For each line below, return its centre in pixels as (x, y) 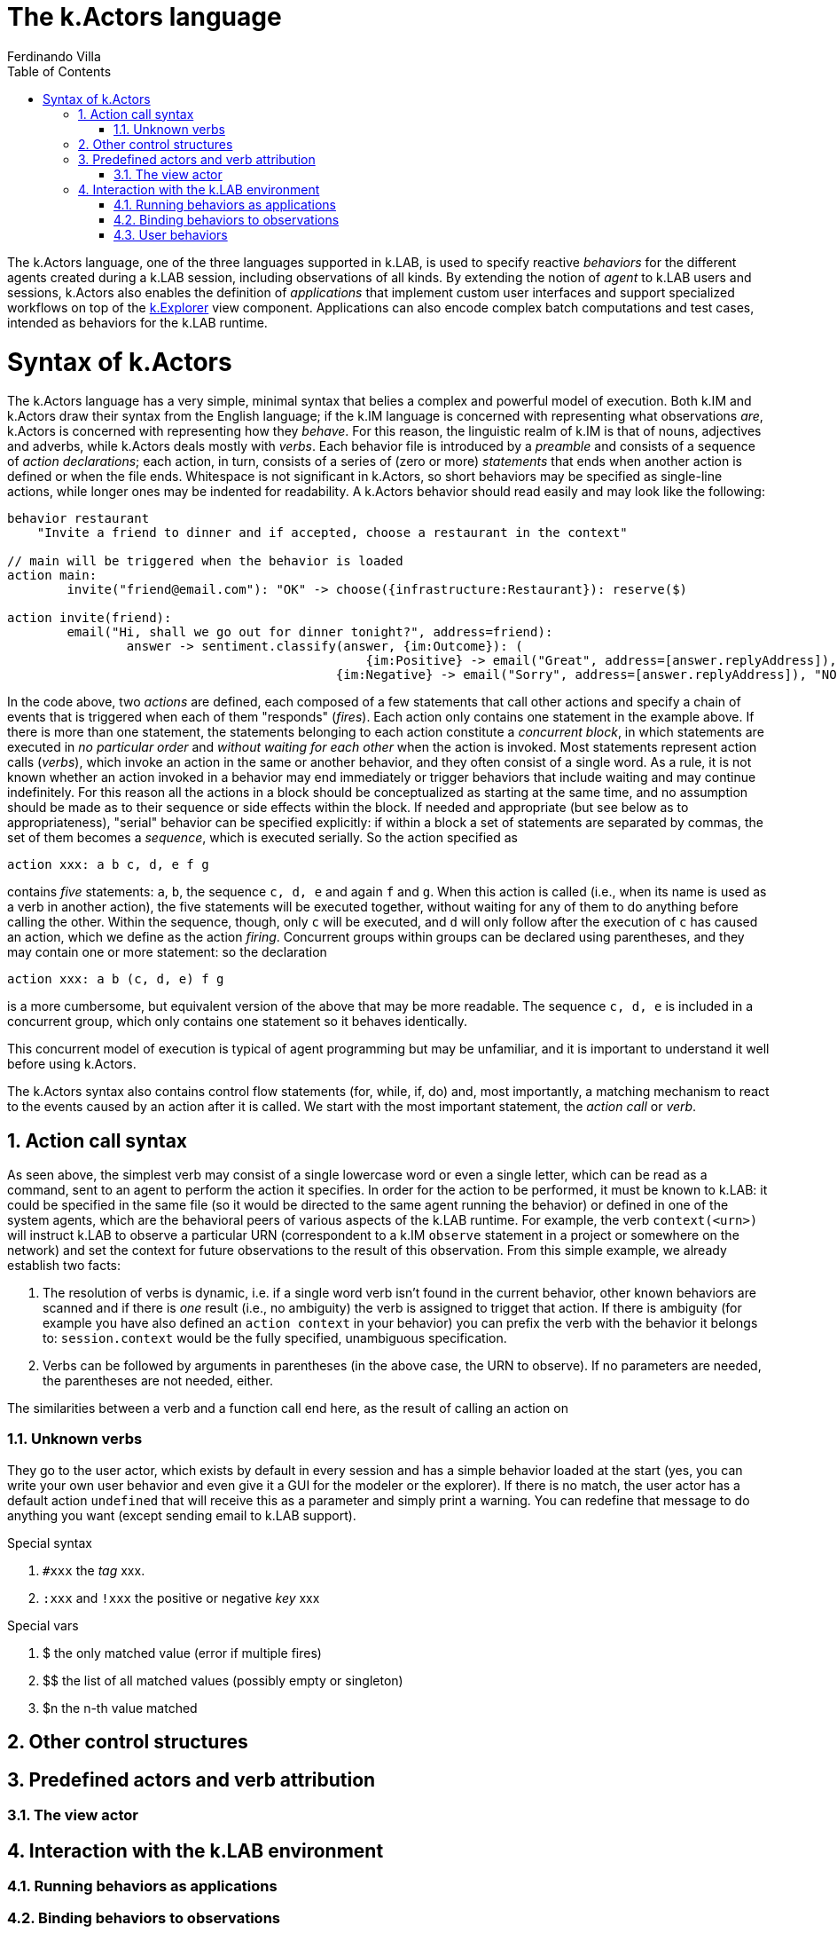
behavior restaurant (78, 519)
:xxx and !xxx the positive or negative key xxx (181, 1598)
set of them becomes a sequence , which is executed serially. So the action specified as (262, 838)
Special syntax (50, 1542)
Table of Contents (59, 71)
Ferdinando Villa (54, 56)
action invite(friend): (90, 618)
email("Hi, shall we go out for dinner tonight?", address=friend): (310, 632)
